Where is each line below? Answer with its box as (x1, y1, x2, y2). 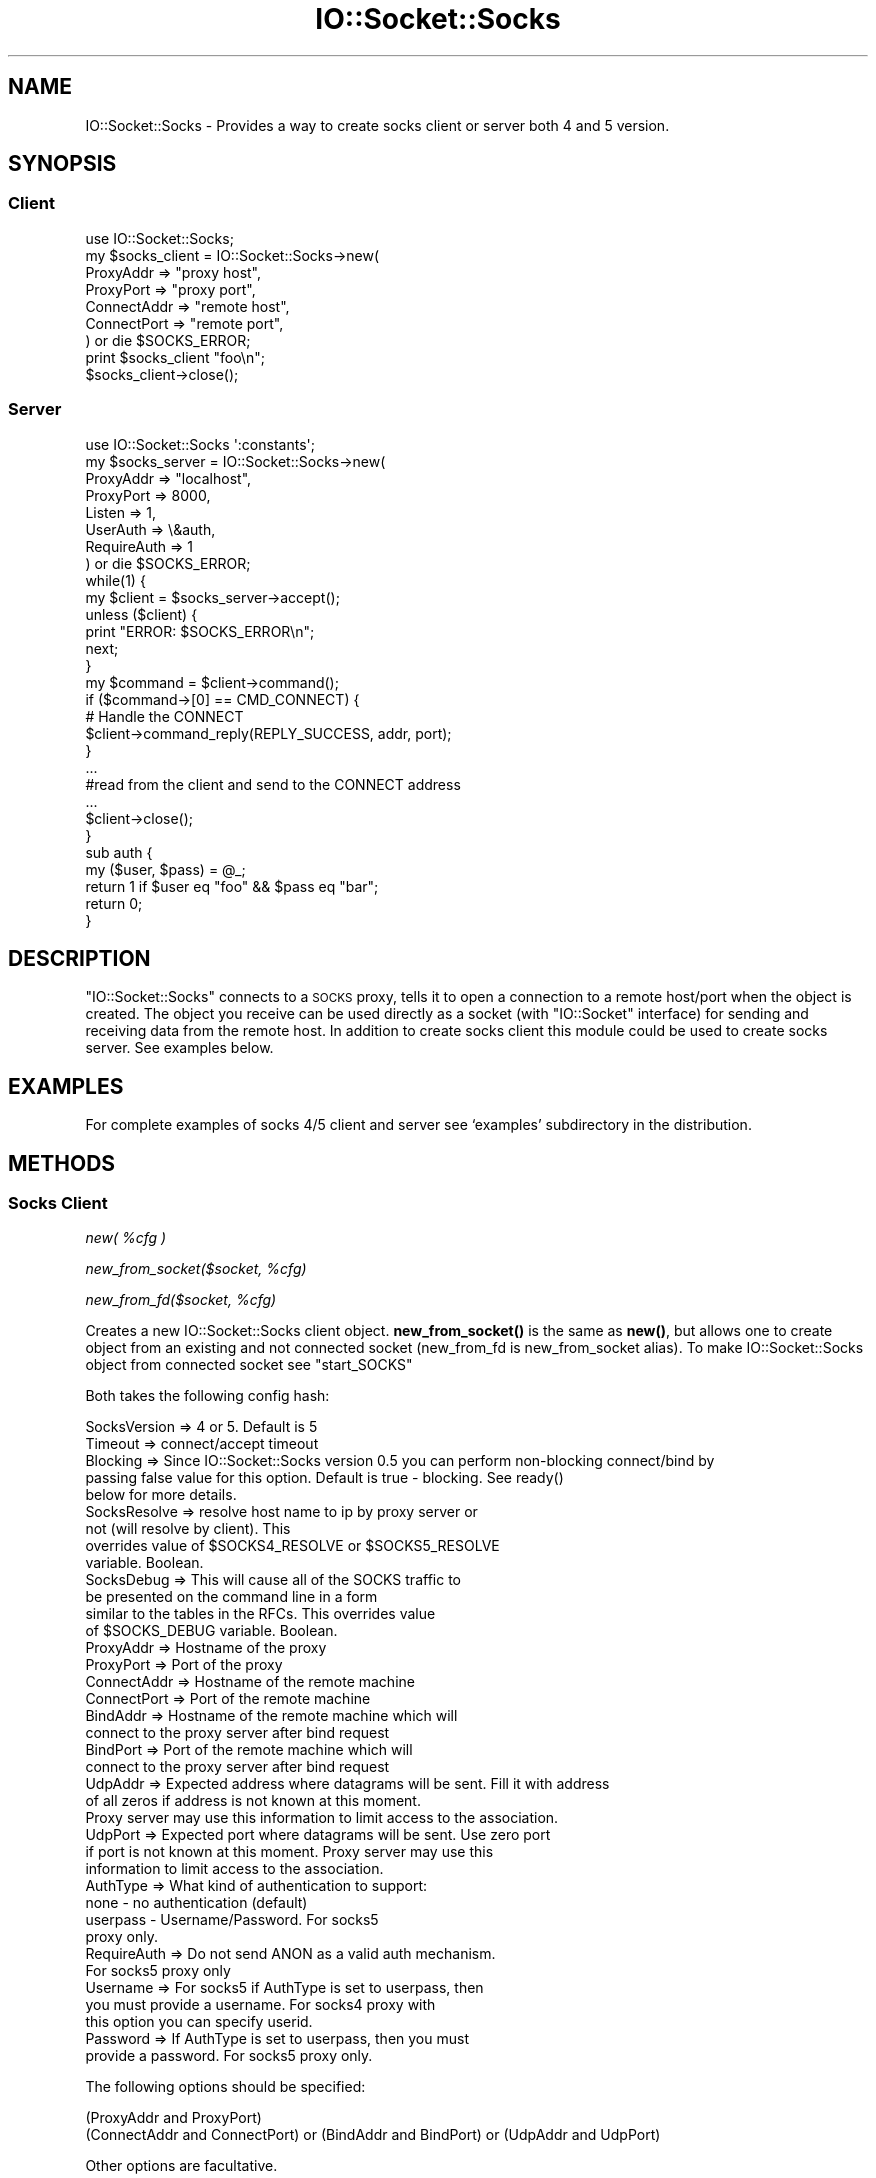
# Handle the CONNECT (85, 707, 244, 725)
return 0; (85, 894, 143, 912)
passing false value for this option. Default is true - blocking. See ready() (85, 1469, 564, 1487)
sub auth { (85, 843, 153, 861)
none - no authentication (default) (85, 1894, 308, 1912)
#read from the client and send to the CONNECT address (85, 775, 461, 793)
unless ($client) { (85, 605, 198, 623)
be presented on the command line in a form (85, 1588, 378, 1606)
